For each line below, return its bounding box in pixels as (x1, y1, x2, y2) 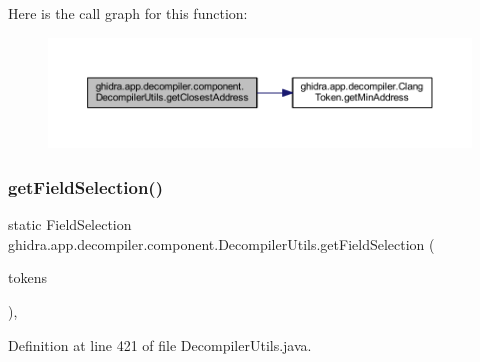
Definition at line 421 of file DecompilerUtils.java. (8, 334, 312, 355)
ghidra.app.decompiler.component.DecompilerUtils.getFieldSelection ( (8, 233, 435, 254)
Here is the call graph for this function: (8, 3, 248, 23)
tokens (8, 267, 47, 288)
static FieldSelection (8, 214, 132, 235)
